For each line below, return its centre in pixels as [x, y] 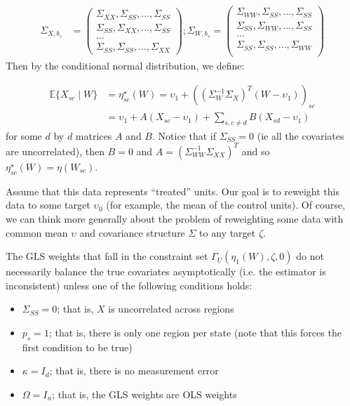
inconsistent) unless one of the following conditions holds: [129, 285]
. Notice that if [184, 135]
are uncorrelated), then [55, 151]
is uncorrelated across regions [171, 309]
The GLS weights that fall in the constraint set [107, 256]
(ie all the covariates [301, 135]
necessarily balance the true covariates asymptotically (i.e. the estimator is [166, 271]
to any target [228, 232]
